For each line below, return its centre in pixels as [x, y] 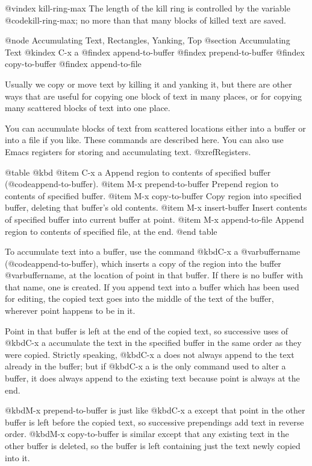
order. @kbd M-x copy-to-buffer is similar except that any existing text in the [147, 434]
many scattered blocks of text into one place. [88, 108]
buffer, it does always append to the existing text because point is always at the [152, 378]
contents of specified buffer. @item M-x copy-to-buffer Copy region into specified [153, 195]
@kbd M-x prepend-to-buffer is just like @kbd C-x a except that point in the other [155, 410]
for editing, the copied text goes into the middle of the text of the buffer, [139, 298]
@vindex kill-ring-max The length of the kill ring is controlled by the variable [148, 8]
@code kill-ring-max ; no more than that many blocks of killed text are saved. [145, 20]
